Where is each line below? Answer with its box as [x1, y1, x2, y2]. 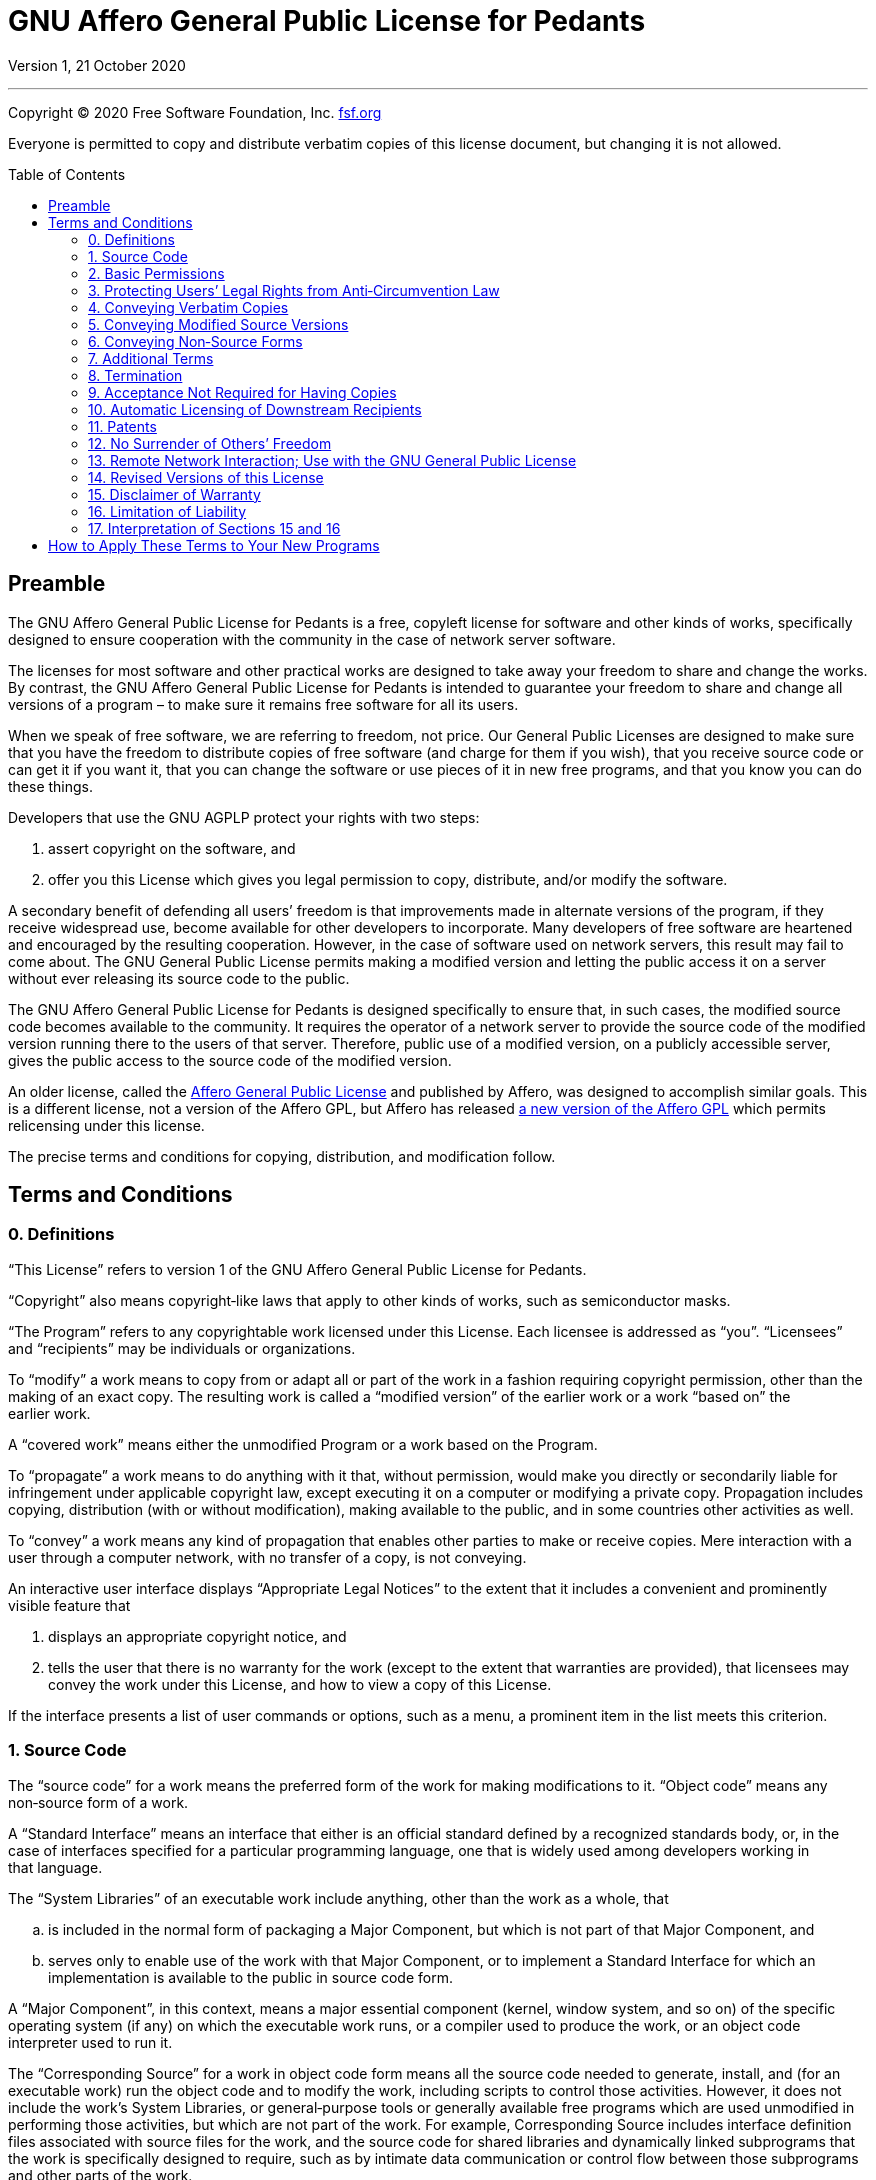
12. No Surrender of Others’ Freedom [88, 434, 332, 452]
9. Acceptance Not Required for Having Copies [88, 383, 397, 401]
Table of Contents [8, 165, 126, 183]
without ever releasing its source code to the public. [8, 969, 350, 987]
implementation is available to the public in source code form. [48, 1968, 453, 1986]
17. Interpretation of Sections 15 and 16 [88, 519, 341, 537]
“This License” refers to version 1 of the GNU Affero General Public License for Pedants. [8, 1260, 587, 1278]
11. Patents [88, 417, 157, 435]
